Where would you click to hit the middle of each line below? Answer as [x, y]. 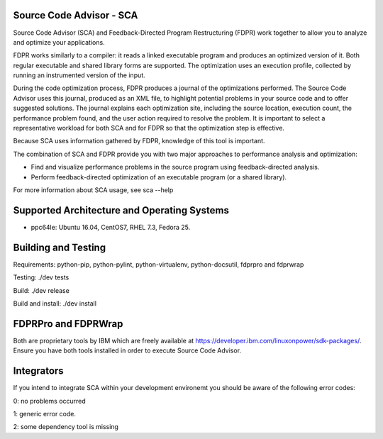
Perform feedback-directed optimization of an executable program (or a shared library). [159, 177]
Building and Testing [60, 247]
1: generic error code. [45, 413]
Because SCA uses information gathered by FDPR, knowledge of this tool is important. [139, 141]
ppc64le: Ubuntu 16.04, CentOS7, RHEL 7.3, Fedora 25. [111, 227]
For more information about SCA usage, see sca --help [93, 190]
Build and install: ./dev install [55, 303]
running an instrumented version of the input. [79, 75]
